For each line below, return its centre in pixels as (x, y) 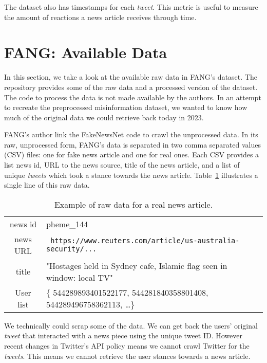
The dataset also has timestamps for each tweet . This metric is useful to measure (131, 7)
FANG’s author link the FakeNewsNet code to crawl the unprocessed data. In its (131, 134)
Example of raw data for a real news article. (133, 204)
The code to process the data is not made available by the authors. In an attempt (133, 97)
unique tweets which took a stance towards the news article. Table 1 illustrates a (131, 175)
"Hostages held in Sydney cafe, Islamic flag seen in (137, 265)
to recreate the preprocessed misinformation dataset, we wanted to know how (126, 107)
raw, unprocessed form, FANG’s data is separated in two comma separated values (132, 144)
